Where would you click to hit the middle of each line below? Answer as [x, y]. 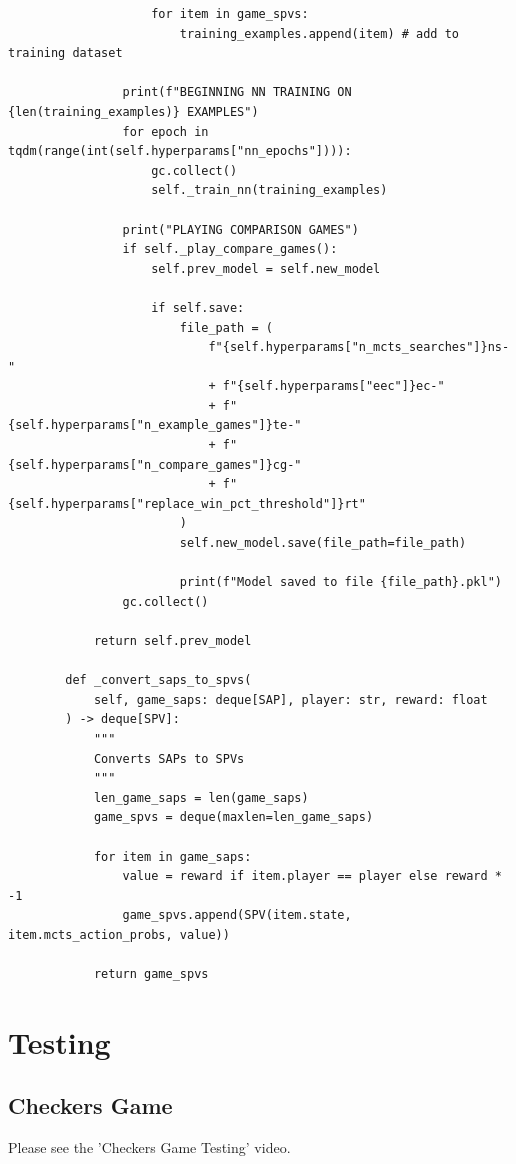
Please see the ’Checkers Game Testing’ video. [149, 1147]
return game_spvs [151, 974]
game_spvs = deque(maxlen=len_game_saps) [233, 817]
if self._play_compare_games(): [230, 249]
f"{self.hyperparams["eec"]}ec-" [333, 386]
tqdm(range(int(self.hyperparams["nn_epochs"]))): [180, 151]
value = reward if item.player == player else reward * [312, 876]
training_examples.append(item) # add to [319, 33]
